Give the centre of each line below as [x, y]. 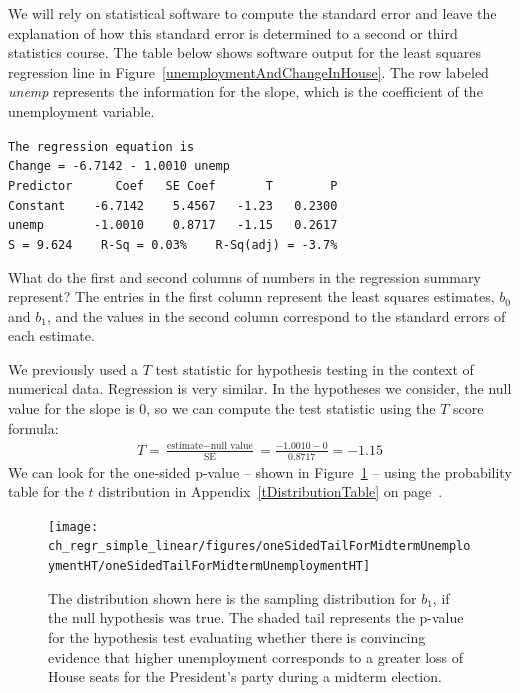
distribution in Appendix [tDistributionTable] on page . [270, 491]
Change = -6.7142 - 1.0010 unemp [119, 166]
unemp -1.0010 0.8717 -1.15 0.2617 [173, 225]
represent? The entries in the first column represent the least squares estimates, [251, 296]
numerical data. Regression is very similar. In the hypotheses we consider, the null [260, 388]
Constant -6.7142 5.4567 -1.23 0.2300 [173, 205]
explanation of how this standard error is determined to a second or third [233, 32]
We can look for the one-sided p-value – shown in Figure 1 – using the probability [260, 471]
